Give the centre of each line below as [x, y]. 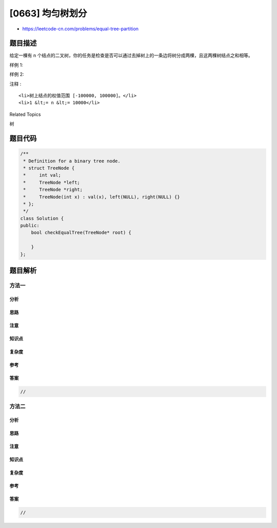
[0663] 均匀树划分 [48, 13]
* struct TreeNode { [49, 168]
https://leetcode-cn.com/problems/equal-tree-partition [80, 29]
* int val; [42, 175]
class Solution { [42, 218]
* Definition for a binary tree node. [72, 161]
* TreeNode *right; [53, 190]
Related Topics [25, 114]
